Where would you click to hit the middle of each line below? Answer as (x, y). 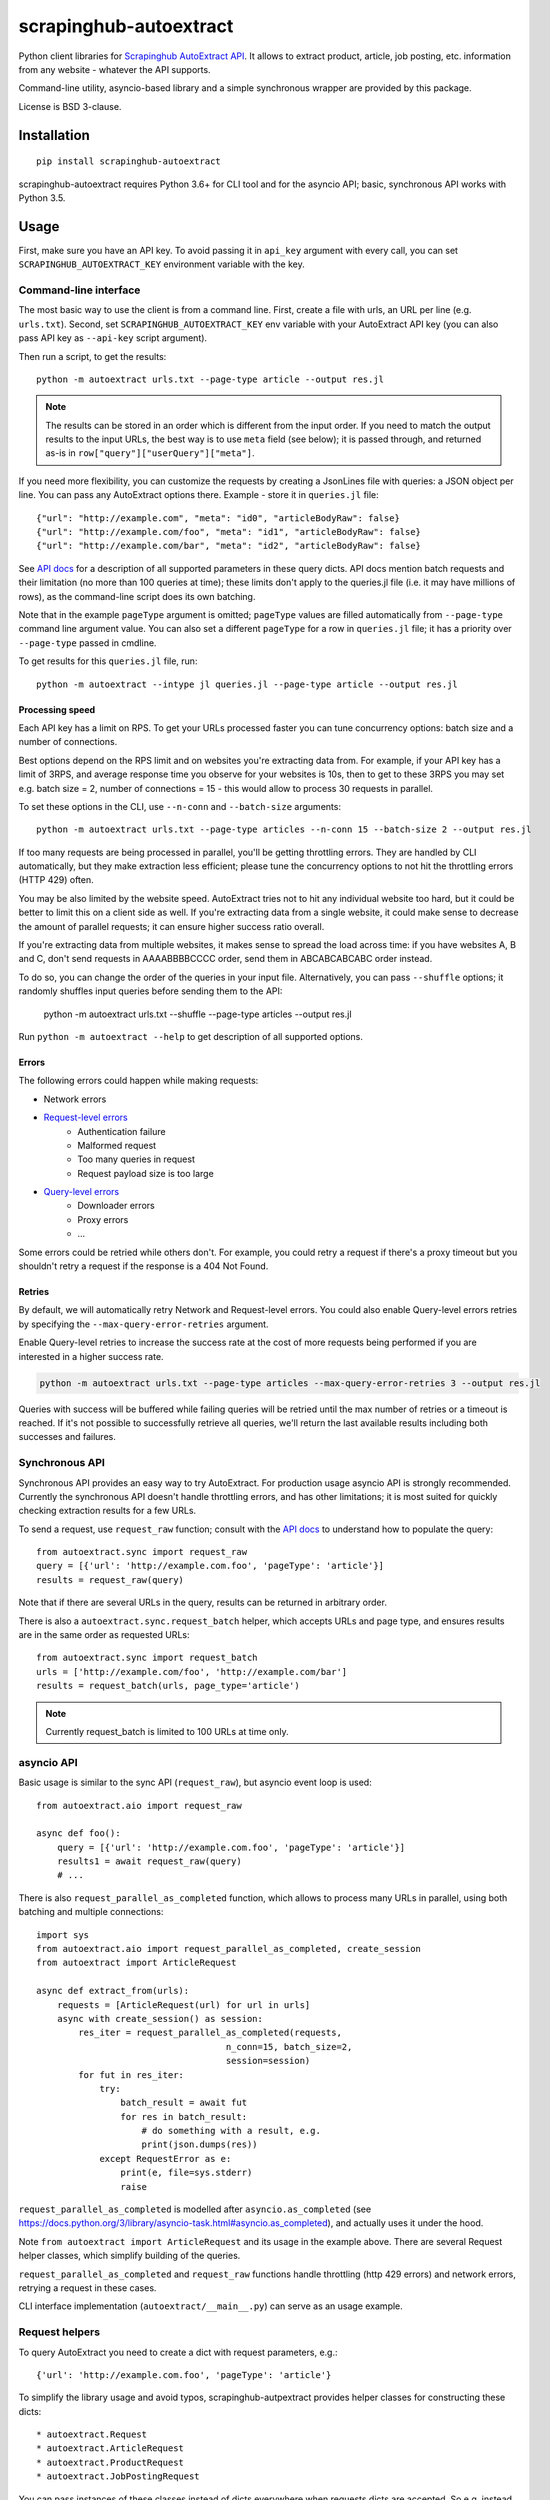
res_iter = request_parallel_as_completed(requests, (210, 2033)
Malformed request (117, 1145)
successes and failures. (67, 1437)
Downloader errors (116, 1206)
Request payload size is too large (145, 1173)
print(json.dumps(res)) (200, 2144)
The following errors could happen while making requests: (138, 1081)
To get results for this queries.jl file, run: (108, 661)
